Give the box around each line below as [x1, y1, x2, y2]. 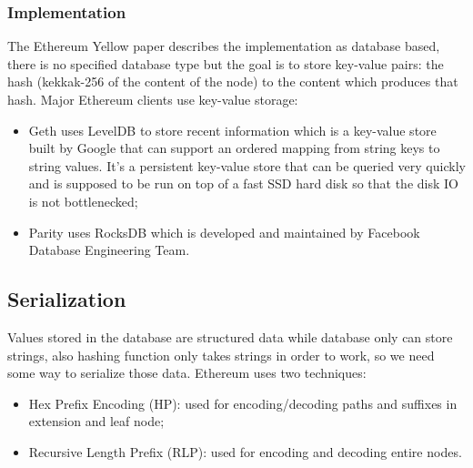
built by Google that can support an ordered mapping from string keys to [28, 138, 440, 158]
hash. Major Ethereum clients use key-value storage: [7, 90, 298, 108]
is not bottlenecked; [28, 191, 138, 210]
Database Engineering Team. [28, 240, 190, 259]
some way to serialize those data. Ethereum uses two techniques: [7, 363, 367, 382]
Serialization [7, 285, 126, 313]
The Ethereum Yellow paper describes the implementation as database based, [7, 36, 440, 56]
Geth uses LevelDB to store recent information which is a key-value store [28, 120, 437, 139]
